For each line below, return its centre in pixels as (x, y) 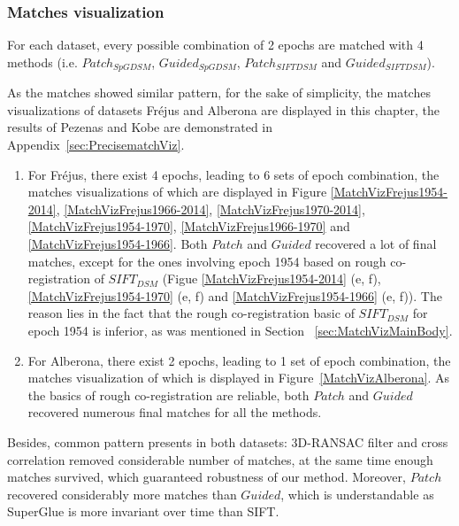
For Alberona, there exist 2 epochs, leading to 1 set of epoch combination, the (239, 360)
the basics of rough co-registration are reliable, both (168, 394)
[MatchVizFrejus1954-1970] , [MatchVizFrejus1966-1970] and (189, 226)
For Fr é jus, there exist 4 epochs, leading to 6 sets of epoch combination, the (233, 174)
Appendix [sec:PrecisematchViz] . (96, 145)
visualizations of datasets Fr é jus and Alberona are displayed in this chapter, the (223, 109)
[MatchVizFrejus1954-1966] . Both (118, 244)
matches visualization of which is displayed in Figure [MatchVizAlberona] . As (239, 378)
